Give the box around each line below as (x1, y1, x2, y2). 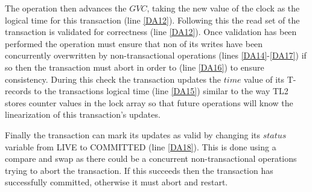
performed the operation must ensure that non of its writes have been (5, 37, 263, 50)
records (5, 85, 31, 97)
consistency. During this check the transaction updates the (5, 72, 221, 85)
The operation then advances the (5, 2, 127, 14)
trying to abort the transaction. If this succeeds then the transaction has (5, 164, 273, 176)
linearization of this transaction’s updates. (5, 108, 161, 121)
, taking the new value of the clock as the (147, 2, 300, 14)
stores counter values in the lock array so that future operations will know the (5, 96, 293, 109)
